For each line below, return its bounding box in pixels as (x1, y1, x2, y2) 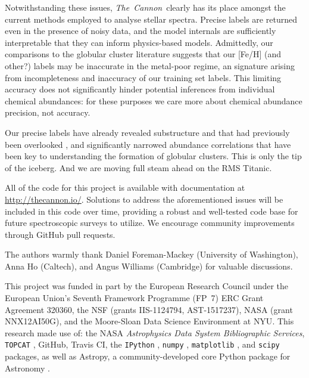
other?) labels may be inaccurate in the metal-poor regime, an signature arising (5, 59, 295, 72)
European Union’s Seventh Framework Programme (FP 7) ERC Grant (5, 292, 264, 304)
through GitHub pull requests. (5, 228, 116, 240)
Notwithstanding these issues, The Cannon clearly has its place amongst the (5, 1, 286, 13)
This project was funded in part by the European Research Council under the (5, 280, 289, 292)
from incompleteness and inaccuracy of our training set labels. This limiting (5, 71, 282, 83)
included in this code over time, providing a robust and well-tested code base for (5, 205, 298, 217)
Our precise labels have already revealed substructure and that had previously (5, 126, 290, 138)
